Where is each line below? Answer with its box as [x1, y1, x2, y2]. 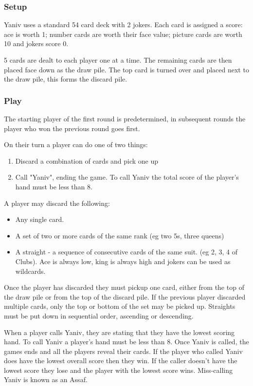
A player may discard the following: [4, 198, 110, 208]
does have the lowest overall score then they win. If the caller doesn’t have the [4, 355, 237, 366]
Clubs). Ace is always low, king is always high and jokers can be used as [15, 256, 231, 266]
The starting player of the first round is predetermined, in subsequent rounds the [4, 114, 246, 123]
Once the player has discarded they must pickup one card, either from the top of [4, 282, 244, 292]
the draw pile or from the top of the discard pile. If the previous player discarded [4, 291, 246, 302]
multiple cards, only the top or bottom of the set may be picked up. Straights [4, 301, 235, 311]
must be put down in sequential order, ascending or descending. [4, 310, 194, 320]
